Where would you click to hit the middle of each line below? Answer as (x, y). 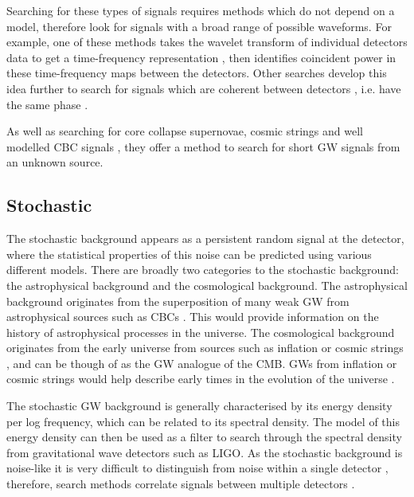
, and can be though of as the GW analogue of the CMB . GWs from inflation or (202, 363)
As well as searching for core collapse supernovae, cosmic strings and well (185, 131)
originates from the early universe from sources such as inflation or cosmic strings (205, 348)
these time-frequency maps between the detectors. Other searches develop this (197, 73)
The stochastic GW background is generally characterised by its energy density (199, 406)
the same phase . (47, 104)
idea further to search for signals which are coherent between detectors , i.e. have (204, 88)
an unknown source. (55, 162)
